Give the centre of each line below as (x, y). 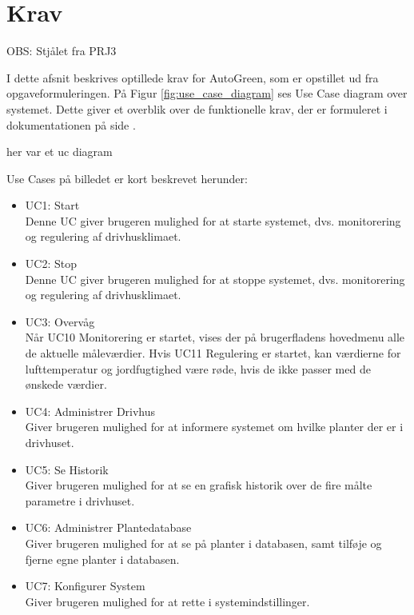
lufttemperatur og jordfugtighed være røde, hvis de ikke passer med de (198, 368)
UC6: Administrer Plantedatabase (108, 527)
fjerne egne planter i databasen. (102, 559)
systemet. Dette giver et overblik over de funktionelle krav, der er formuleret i (197, 108)
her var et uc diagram (60, 152)
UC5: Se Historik (67, 469)
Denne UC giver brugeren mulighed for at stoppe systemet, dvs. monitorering (215, 279)
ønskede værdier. (66, 384)
